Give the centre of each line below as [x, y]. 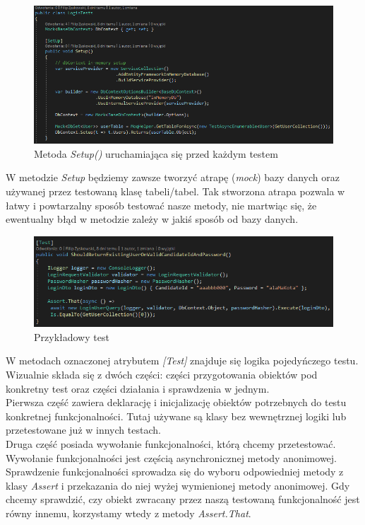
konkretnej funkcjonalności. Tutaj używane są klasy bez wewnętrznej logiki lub [176, 416]
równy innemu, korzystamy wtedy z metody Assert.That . [128, 513]
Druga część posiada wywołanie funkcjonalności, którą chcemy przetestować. [171, 444]
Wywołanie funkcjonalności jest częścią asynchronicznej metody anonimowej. [171, 457]
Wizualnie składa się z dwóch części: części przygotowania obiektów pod [162, 375]
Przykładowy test [72, 336]
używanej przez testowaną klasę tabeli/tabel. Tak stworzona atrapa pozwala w [175, 191]
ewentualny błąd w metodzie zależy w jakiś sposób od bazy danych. [152, 219]
